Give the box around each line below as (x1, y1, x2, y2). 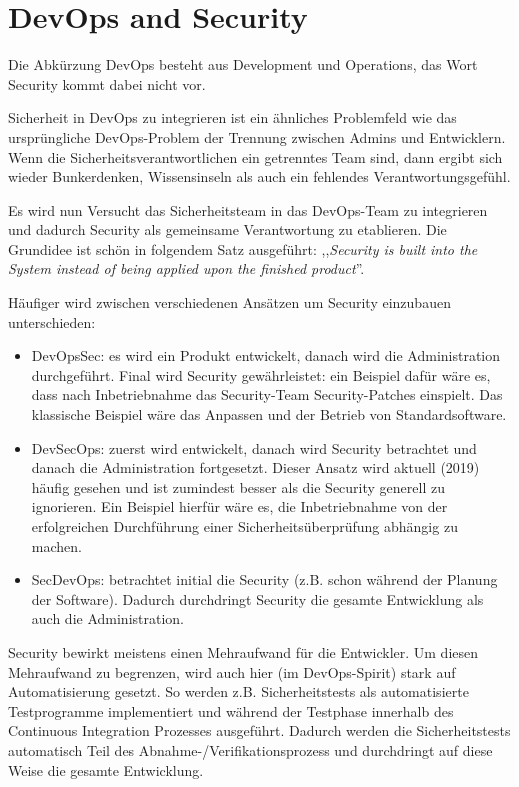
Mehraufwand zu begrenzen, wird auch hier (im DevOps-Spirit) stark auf (8, 661, 456, 682)
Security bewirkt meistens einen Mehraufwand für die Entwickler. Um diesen (8, 641, 479, 662)
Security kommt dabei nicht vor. (8, 73, 206, 94)
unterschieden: (8, 311, 96, 332)
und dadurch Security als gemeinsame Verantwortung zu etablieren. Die (8, 219, 447, 240)
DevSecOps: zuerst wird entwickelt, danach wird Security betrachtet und (31, 437, 477, 458)
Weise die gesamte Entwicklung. (8, 759, 204, 780)
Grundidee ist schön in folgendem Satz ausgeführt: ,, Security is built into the (8, 238, 478, 259)
